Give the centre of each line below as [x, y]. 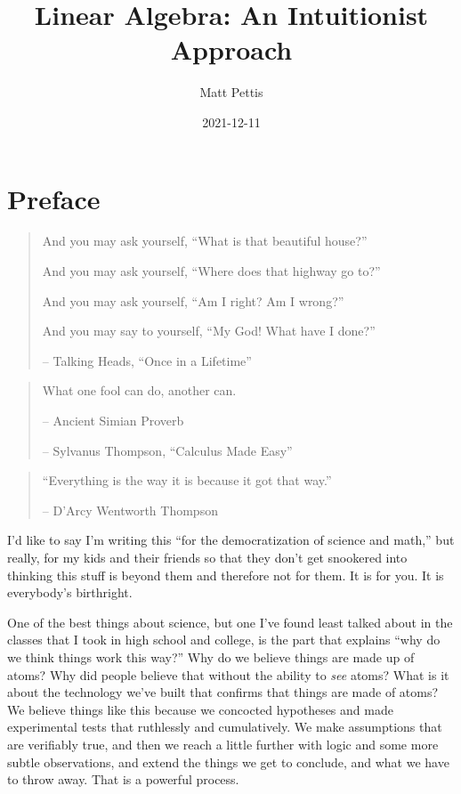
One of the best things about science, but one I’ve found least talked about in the [230, 622]
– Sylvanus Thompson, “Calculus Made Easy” [167, 450]
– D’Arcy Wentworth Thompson [130, 510]
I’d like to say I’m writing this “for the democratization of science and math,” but [231, 540]
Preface [54, 198]
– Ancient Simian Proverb [113, 420]
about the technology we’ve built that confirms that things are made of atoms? [223, 692]
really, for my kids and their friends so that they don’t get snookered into [207, 557]
